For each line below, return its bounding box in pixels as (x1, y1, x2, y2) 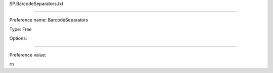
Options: (9, 35, 27, 41)
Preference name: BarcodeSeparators (9, 17, 88, 23)
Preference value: (9, 51, 47, 57)
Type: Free (9, 26, 32, 32)
